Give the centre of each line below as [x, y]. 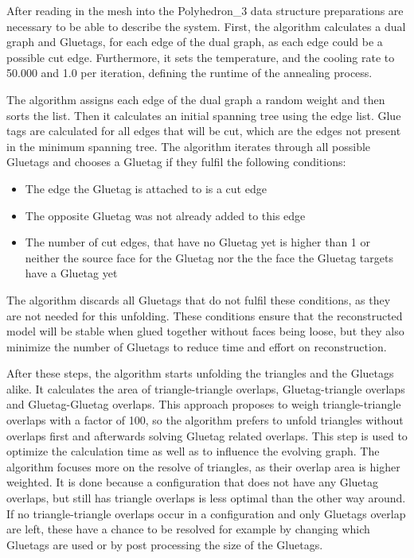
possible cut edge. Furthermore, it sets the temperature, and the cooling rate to [201, 57]
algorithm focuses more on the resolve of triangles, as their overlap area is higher [203, 466]
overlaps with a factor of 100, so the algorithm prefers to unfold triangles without [205, 420]
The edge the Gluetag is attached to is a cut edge [146, 188]
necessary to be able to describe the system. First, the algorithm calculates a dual [206, 26]
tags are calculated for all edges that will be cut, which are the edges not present [204, 131]
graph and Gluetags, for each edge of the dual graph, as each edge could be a [195, 42]
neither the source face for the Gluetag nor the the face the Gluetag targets [209, 257]
